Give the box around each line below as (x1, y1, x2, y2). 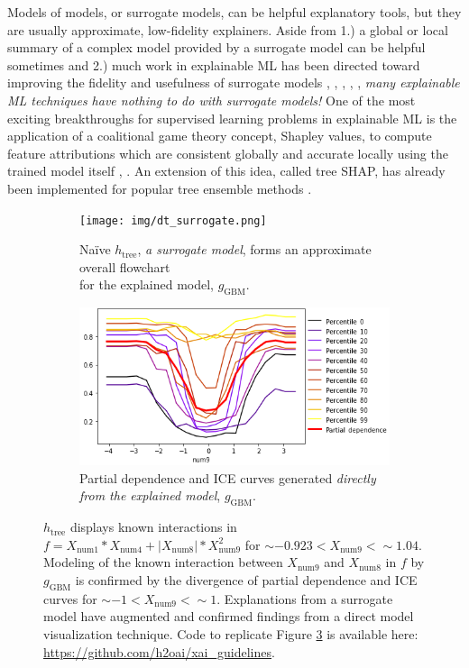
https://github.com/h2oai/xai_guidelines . (43, 642, 275, 661)
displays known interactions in (69, 517, 237, 536)
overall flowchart (79, 257, 170, 276)
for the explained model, (79, 275, 215, 294)
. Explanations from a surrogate (216, 589, 393, 608)
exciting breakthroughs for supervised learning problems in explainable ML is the (7, 108, 457, 127)
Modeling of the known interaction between (43, 553, 283, 572)
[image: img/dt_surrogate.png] (79, 214, 267, 227)
